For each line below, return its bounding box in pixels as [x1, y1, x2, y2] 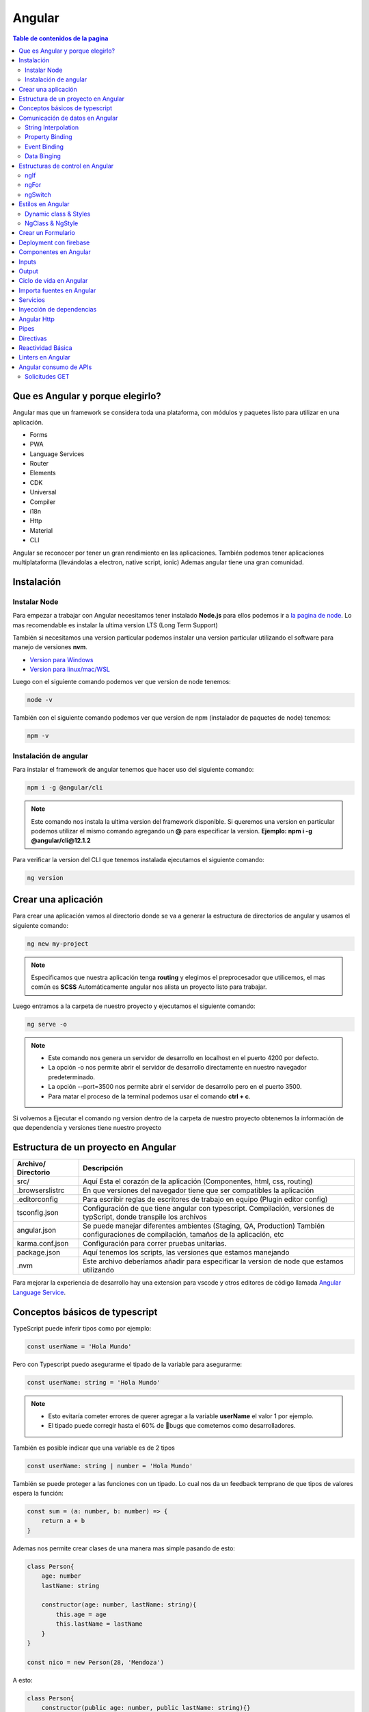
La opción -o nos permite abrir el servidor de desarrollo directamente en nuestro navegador [48, 1063, 307, 1072]
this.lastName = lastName [55, 1620, 143, 1628]
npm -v [27, 732, 49, 740]
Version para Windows [29, 655, 94, 664]
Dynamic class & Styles [25, 210, 91, 218]
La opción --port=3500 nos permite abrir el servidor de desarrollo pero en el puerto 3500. [48, 1083, 302, 1091]
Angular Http [18, 315, 55, 323]
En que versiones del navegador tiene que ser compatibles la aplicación [82, 1185, 314, 1195]
